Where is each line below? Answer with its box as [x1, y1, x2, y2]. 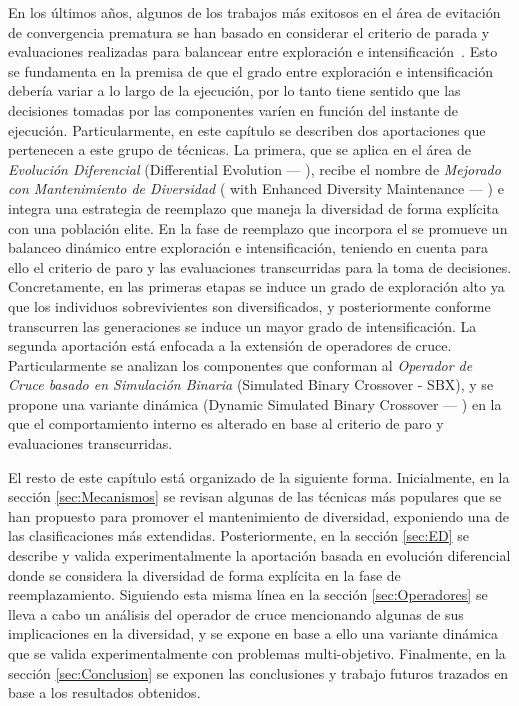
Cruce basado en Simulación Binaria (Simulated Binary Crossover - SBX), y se [8, 374, 494, 395]
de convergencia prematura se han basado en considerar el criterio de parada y [8, 21, 490, 42]
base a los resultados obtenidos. [8, 682, 201, 703]
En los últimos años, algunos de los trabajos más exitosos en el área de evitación [8, 2, 501, 22]
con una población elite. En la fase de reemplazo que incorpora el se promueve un [8, 217, 508, 238]
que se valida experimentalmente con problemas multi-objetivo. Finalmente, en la [8, 643, 506, 663]
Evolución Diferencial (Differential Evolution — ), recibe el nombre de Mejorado [8, 158, 501, 179]
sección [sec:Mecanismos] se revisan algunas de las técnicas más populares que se [8, 486, 502, 507]
